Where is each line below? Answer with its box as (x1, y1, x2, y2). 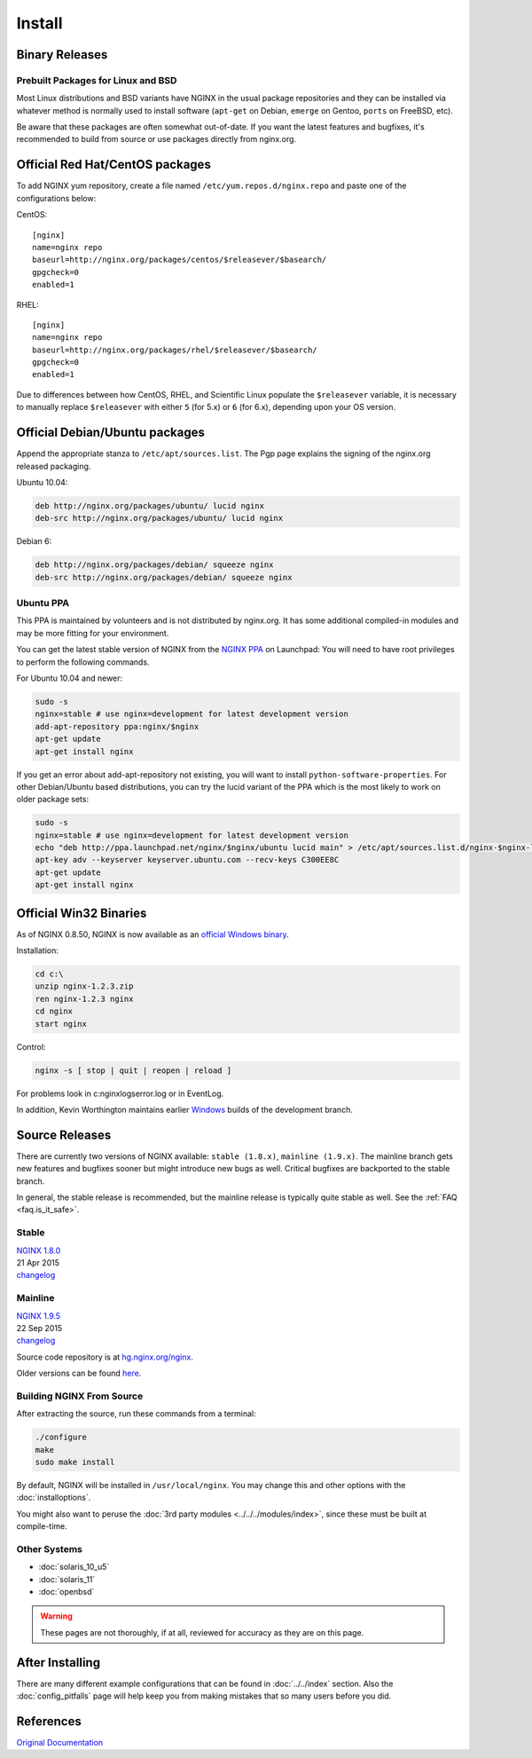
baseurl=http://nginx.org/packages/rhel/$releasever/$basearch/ (32, 344, 318, 355)
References (16, 1714, 82, 1729)
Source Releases (16, 1127, 112, 1142)
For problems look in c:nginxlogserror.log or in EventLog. (16, 1088, 224, 1099)
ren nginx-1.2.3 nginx (35, 994, 134, 1004)
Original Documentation (16, 1738, 104, 1748)
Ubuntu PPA (16, 597, 70, 610)
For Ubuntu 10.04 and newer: (16, 673, 123, 683)
